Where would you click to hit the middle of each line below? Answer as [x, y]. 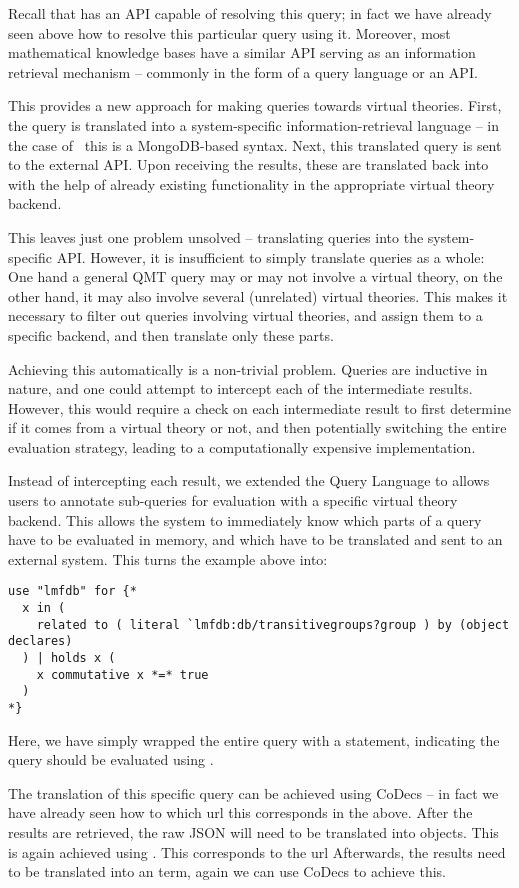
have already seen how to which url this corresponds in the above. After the [240, 812]
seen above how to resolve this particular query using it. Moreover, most [229, 32]
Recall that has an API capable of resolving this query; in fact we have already [250, 13]
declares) [40, 641]
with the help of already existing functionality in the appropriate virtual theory [251, 183]
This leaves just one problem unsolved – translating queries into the [216, 236]
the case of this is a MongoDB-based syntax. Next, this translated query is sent [255, 144]
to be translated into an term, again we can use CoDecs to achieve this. [227, 871]
